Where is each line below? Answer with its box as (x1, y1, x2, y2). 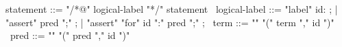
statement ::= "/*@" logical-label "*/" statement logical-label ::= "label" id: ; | (5, 2, 338, 15)
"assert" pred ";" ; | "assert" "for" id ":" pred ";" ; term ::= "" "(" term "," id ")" (5, 15, 334, 29)
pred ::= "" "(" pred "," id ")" (10, 28, 130, 42)
